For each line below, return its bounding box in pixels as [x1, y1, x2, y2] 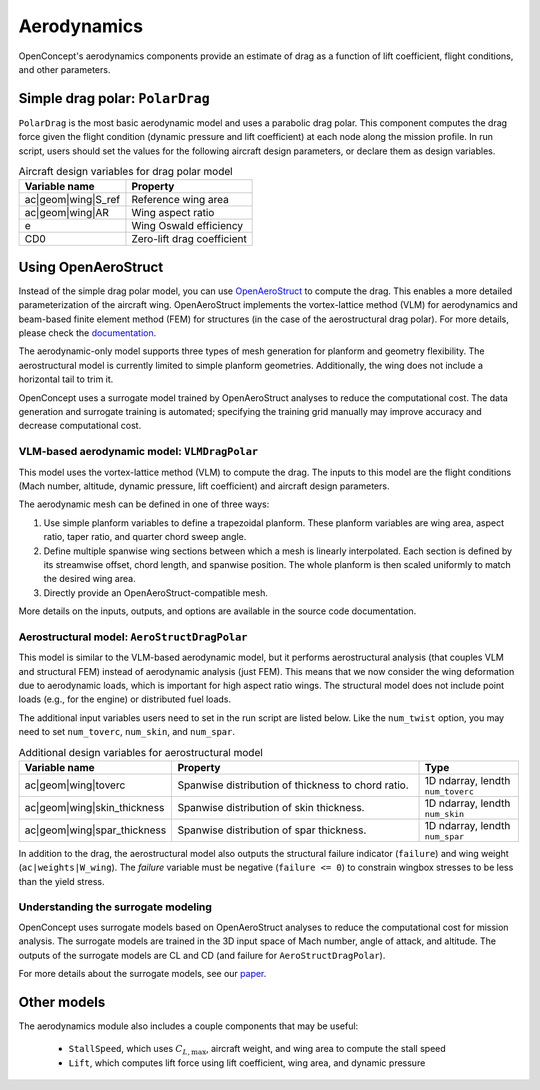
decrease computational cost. [18, 420, 142, 432]
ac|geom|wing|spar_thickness [24, 823, 167, 837]
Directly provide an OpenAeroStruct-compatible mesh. [43, 586, 269, 599]
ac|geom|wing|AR [24, 206, 110, 220]
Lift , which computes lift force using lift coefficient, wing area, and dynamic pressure [68, 1056, 426, 1069]
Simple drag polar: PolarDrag [18, 90, 210, 107]
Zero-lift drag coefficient [131, 232, 247, 246]
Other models [18, 993, 106, 1010]
